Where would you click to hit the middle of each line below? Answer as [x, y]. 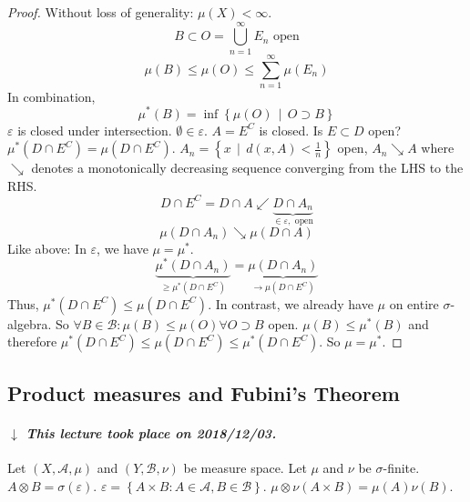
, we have [123, 248]
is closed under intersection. [95, 130]
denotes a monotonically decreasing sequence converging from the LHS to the [247, 168]
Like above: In [47, 248]
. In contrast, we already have [291, 303]
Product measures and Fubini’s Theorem [204, 392]
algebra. [30, 323]
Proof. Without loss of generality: [101, 12]
